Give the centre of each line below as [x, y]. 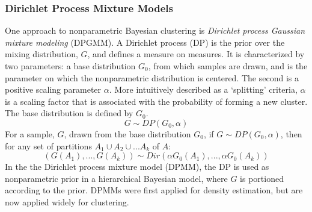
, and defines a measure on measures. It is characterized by [196, 54]
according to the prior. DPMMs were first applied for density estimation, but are [154, 190]
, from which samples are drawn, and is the [228, 66]
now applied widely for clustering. [67, 201]
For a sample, [30, 133]
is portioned [262, 178]
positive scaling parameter [53, 89]
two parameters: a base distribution [70, 66]
